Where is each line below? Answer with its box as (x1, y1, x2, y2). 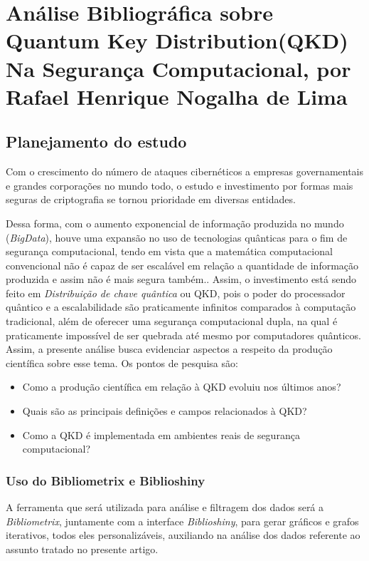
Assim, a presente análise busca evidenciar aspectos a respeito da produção (6, 341, 333, 356)
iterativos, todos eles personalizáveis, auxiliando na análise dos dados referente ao (6, 527, 360, 542)
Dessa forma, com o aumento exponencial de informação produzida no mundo (6, 215, 344, 230)
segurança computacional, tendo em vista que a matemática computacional (6, 244, 333, 259)
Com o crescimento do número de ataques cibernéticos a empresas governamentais (6, 164, 364, 179)
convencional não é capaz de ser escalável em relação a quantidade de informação (6, 257, 359, 272)
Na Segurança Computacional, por (6, 53, 351, 83)
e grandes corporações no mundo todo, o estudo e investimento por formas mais (6, 177, 353, 192)
